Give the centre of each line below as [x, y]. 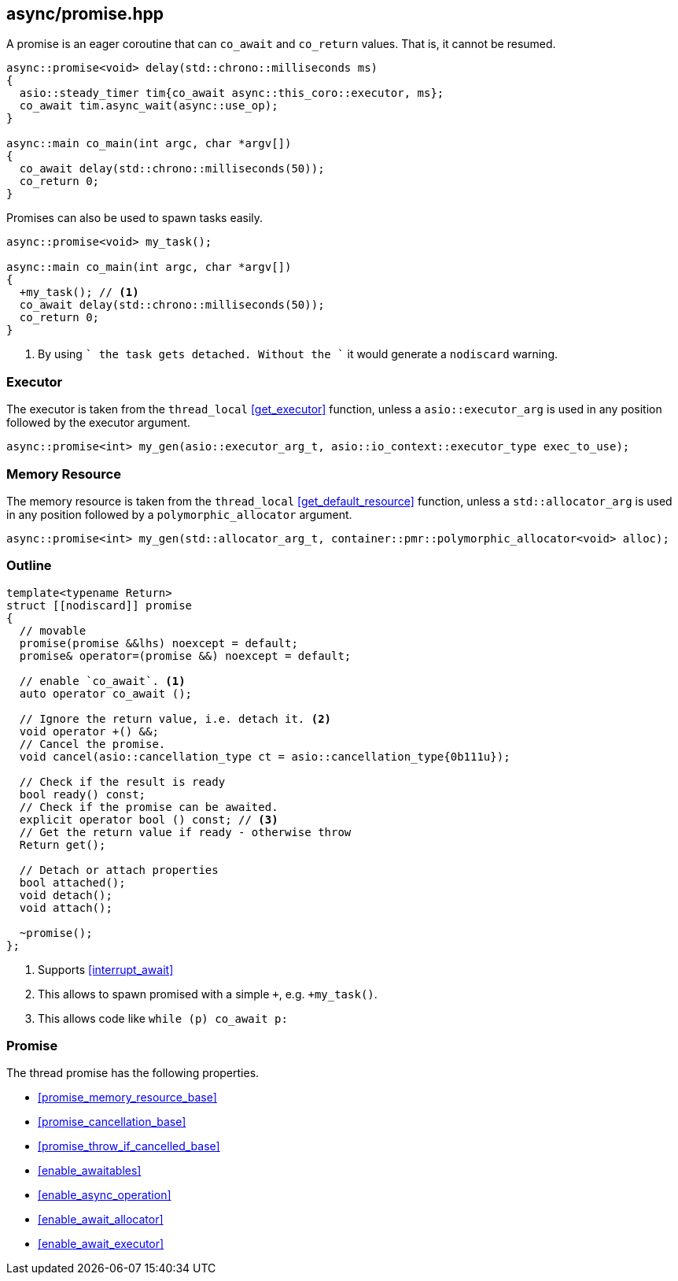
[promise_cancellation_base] [112, 1122]
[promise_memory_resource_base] [127, 1098]
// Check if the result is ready [122, 781]
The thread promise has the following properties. [133, 1073]
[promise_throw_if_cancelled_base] [129, 1146]
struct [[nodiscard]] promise [99, 605]
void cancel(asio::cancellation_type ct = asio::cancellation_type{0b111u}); [265, 756]
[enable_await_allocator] [101, 1220]
